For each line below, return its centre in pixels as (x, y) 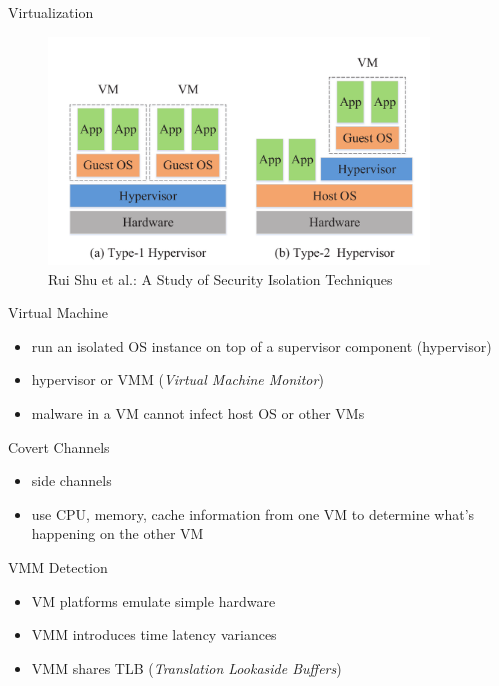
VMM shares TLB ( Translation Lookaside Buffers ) (186, 667)
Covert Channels (59, 446)
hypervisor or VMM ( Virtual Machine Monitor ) (177, 379)
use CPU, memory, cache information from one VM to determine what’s (253, 513)
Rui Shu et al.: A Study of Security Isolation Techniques (220, 278)
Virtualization (51, 12)
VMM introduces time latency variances (154, 634)
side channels (71, 480)
